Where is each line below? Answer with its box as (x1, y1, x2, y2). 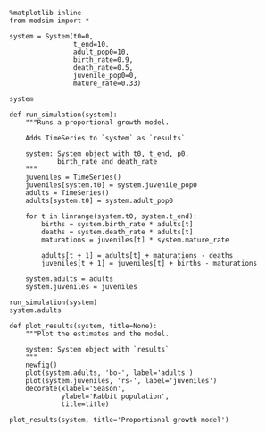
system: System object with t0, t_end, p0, (25, 149, 190, 158)
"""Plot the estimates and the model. (25, 329, 170, 338)
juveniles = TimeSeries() (25, 173, 122, 182)
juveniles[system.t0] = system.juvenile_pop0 (25, 181, 198, 190)
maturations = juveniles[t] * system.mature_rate (41, 235, 229, 244)
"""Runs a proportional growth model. (25, 118, 170, 127)
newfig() (25, 361, 58, 369)
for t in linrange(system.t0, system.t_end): (25, 212, 198, 221)
